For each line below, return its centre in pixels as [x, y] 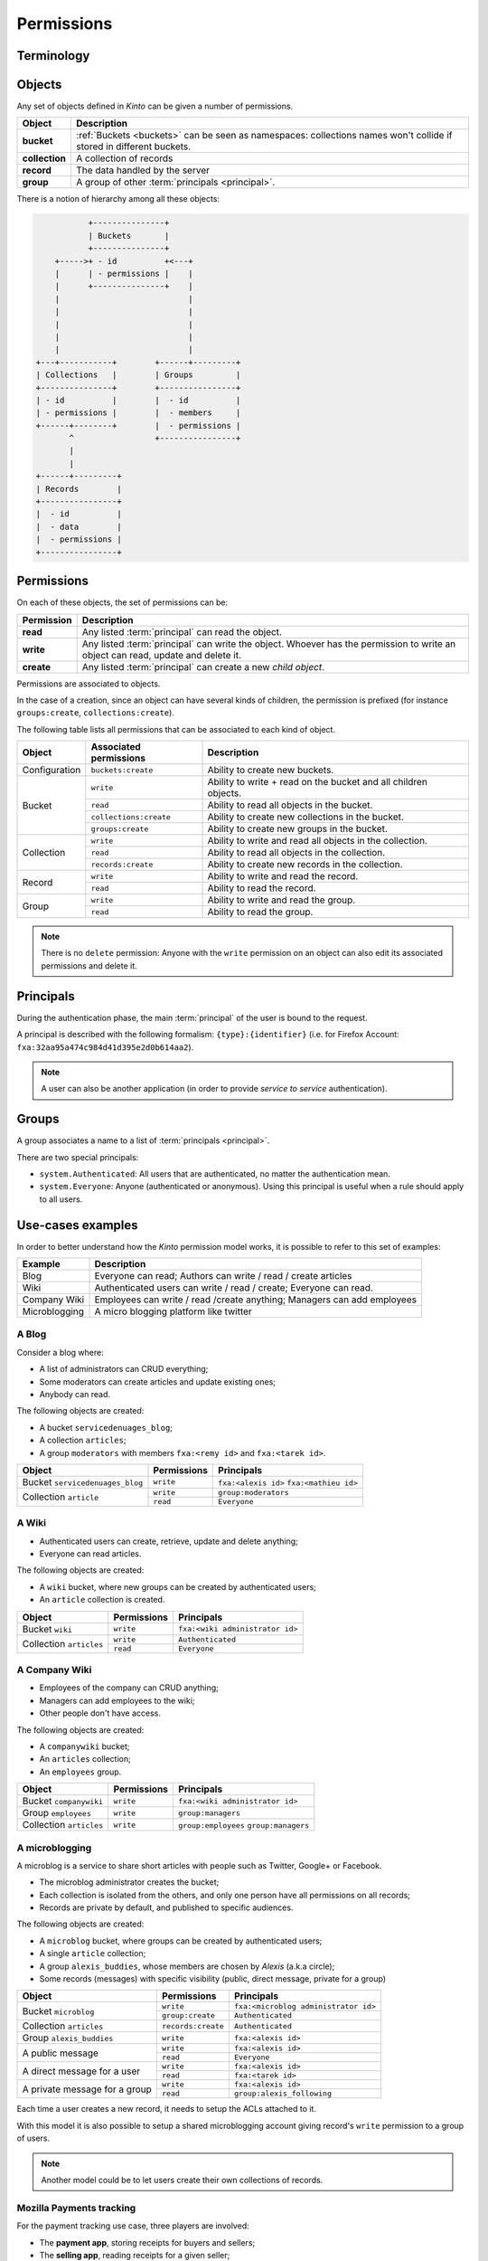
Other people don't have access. [100, 1713]
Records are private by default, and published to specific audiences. [166, 1907]
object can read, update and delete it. [162, 655]
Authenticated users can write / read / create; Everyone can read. [234, 1288]
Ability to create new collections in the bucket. [305, 817]
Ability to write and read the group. [282, 900]
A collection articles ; [83, 1440]
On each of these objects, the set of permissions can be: [122, 602]
